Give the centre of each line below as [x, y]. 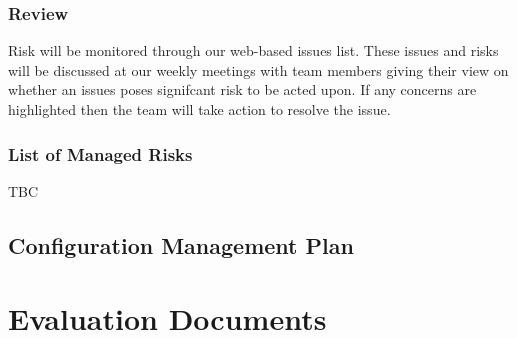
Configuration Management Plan [181, 244]
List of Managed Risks [100, 153]
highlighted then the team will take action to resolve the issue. [199, 109]
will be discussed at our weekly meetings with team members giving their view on [258, 69]
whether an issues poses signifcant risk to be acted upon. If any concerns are [242, 89]
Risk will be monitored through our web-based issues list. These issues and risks [253, 50]
